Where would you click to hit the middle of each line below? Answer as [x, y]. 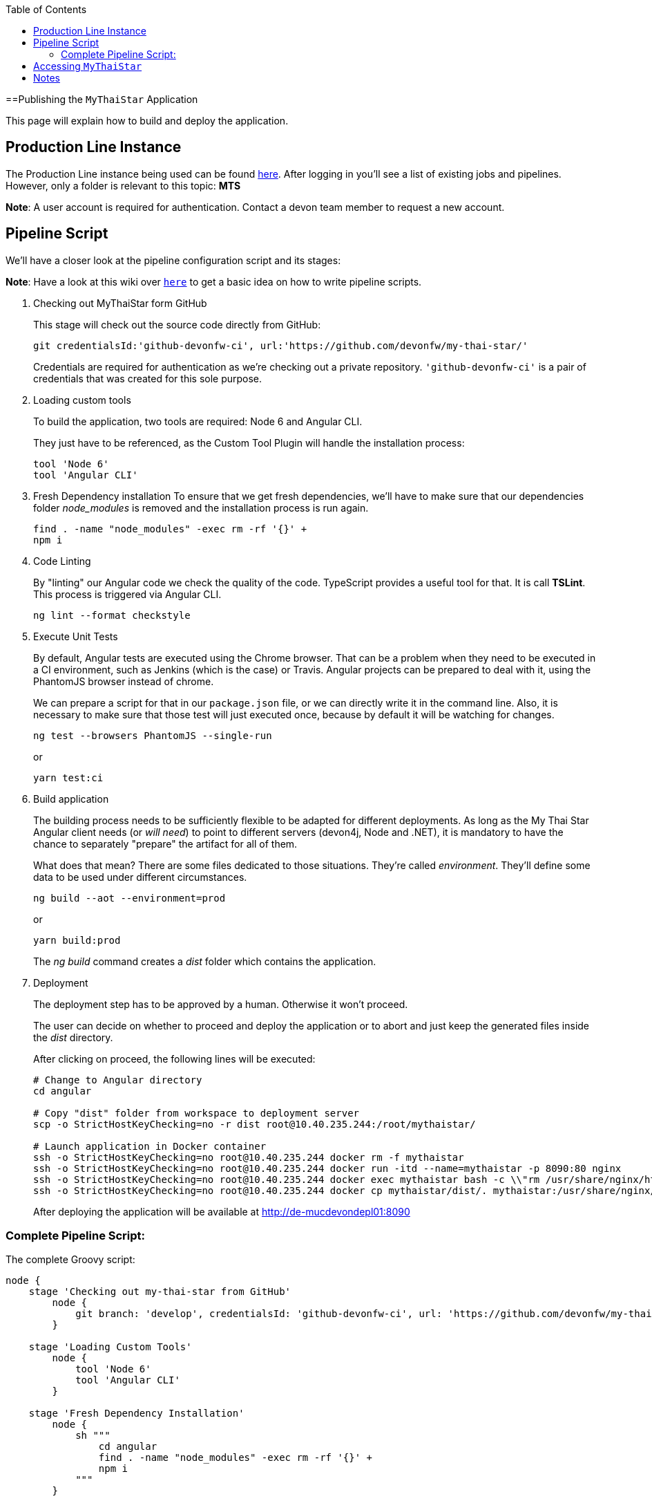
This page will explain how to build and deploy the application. [147, 121]
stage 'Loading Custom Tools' [110, 1347]
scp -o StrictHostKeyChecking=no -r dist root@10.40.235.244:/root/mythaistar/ [255, 1124]
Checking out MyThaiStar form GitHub [120, 303]
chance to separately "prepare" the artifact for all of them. [165, 843]
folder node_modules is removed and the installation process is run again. [201, 507]
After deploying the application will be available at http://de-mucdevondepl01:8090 [222, 1211]
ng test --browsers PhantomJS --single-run [153, 735]
